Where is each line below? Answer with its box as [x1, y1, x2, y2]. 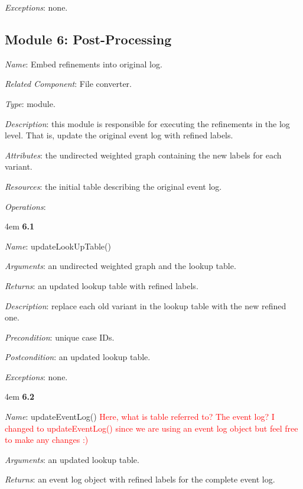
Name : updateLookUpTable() [5, 239, 111, 252]
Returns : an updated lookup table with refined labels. [5, 279, 198, 292]
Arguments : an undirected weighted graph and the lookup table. [5, 260, 236, 272]
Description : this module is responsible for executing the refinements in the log [5, 117, 290, 129]
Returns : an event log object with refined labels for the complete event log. [5, 473, 275, 485]
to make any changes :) [5, 433, 89, 446]
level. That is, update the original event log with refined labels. [5, 129, 233, 141]
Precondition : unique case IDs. [5, 331, 115, 343]
